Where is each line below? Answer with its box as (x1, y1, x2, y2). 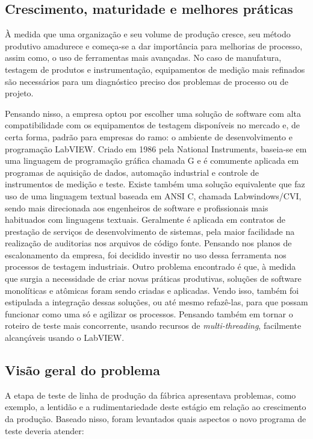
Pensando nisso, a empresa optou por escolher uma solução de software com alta (5, 107, 301, 119)
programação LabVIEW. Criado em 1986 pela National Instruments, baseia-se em (5, 142, 307, 155)
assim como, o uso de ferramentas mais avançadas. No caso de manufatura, (5, 51, 282, 64)
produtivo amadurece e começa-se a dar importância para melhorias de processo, (5, 39, 303, 52)
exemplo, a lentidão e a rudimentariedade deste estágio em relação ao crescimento (5, 400, 306, 413)
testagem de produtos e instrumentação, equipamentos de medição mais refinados (5, 63, 305, 75)
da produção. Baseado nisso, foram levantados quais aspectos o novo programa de (5, 413, 306, 425)
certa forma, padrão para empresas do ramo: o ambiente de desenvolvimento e (5, 130, 293, 143)
